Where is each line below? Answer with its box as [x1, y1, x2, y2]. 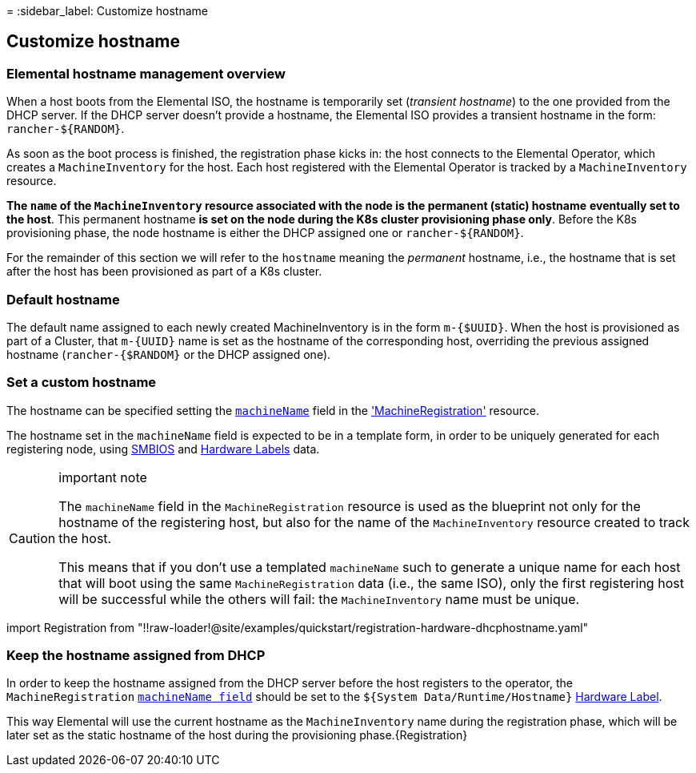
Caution [9, 529, 56, 546]
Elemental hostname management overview [6, 65, 286, 82]
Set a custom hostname [6, 374, 157, 391]
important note [58, 469, 147, 485]
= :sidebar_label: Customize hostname [6, 4, 209, 18]
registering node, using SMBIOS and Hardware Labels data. [6, 441, 320, 456]
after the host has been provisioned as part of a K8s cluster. [6, 264, 322, 279]
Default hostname [6, 291, 120, 308]
